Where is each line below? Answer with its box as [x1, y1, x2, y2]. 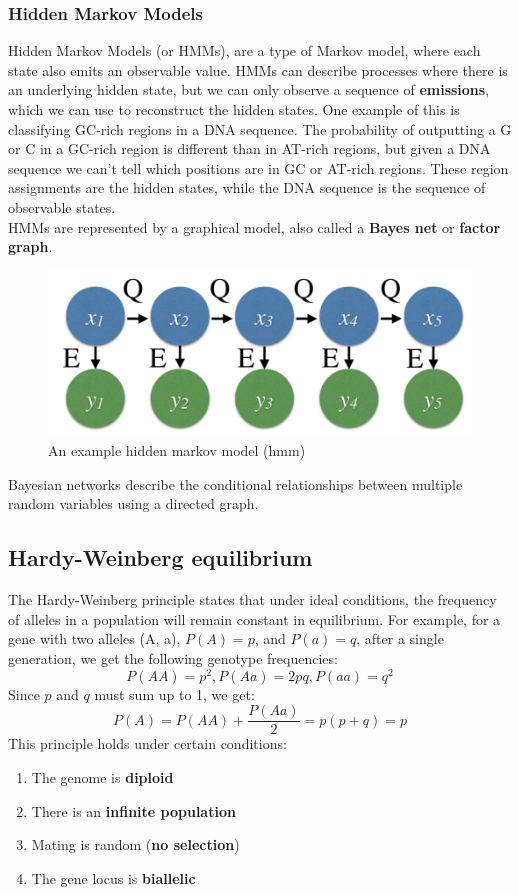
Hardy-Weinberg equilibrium [8, 542, 313, 573]
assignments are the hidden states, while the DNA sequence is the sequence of [8, 177, 486, 198]
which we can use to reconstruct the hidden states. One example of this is [8, 99, 460, 119]
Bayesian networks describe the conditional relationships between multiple [8, 473, 463, 494]
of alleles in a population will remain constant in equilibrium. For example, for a [8, 608, 501, 629]
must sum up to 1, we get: [94, 683, 255, 704]
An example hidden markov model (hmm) [48, 440, 306, 461]
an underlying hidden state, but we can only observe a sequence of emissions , [8, 79, 490, 100]
